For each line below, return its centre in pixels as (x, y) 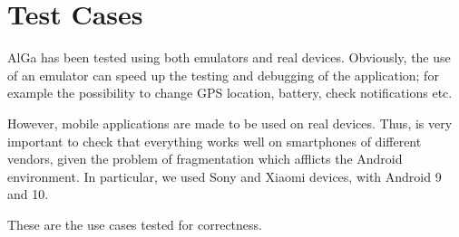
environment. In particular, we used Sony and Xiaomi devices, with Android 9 (225, 176)
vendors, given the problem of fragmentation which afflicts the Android (205, 159)
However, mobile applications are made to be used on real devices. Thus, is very (230, 123)
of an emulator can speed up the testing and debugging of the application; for (223, 75)
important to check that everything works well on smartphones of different (215, 141)
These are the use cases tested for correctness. (135, 224)
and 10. (28, 194)
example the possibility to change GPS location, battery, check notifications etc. (230, 93)
